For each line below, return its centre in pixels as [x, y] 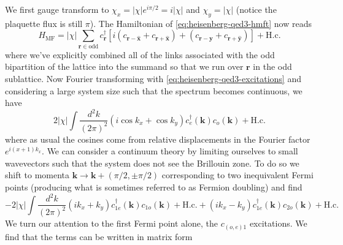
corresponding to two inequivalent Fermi [237, 175]
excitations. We [278, 223]
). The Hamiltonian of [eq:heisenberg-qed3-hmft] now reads [201, 23]
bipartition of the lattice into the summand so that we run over [124, 66]
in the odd [272, 66]
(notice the [256, 9]
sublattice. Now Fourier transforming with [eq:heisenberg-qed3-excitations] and [153, 78]
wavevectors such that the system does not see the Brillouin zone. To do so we [152, 163]
